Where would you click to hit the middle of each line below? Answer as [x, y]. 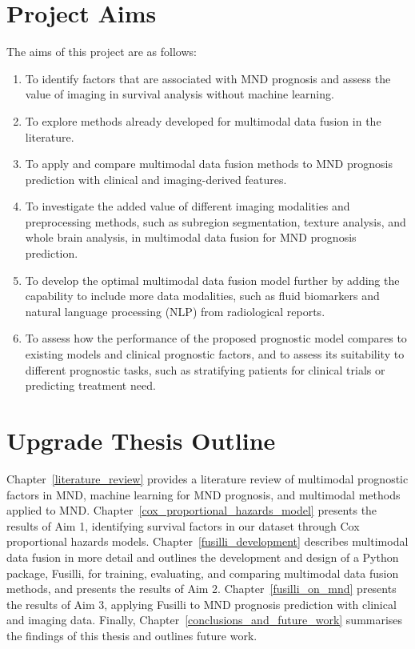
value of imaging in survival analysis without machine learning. [180, 94]
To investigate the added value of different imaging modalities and [188, 206]
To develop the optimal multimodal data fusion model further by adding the [212, 280]
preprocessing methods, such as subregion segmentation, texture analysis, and [215, 221]
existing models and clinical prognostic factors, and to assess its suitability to [215, 354]
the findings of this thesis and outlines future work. [132, 635]
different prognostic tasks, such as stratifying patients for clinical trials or [205, 369]
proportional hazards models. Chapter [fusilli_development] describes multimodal [207, 541]
